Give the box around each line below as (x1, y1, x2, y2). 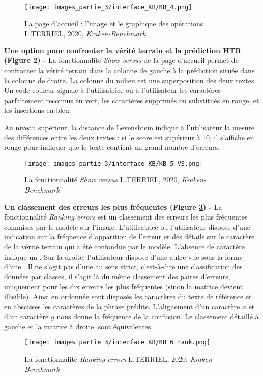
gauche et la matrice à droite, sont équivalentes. (4, 321, 153, 331)
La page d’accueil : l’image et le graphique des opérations (24, 18, 203, 28)
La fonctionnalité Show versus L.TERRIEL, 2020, (24, 174, 180, 185)
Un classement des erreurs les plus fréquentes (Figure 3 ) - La (4, 201, 222, 212)
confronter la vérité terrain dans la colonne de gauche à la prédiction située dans (4, 65, 255, 76)
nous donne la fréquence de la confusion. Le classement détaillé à (56, 311, 259, 322)
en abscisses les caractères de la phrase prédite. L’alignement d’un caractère (4, 301, 240, 311)
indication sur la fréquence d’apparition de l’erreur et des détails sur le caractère (4, 231, 255, 242)
